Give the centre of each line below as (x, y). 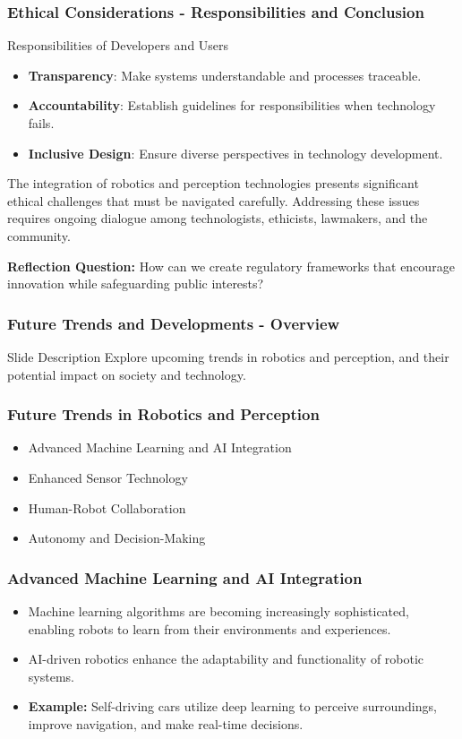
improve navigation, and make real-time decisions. (166, 723)
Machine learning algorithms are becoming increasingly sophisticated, (218, 610)
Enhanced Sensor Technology (108, 477)
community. (39, 235)
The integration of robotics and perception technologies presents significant (213, 183)
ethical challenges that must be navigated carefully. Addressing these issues (214, 200)
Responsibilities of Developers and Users (118, 45)
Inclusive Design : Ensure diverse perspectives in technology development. (235, 153)
